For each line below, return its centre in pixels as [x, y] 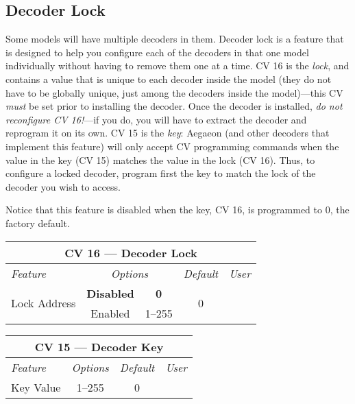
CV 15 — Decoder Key [99, 346]
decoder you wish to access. [63, 186]
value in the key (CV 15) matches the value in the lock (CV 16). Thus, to [160, 159]
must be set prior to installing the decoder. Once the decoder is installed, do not [174, 106]
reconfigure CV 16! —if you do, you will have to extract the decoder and [156, 119]
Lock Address [44, 303]
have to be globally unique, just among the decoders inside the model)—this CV [174, 92]
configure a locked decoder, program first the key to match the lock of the [161, 173]
